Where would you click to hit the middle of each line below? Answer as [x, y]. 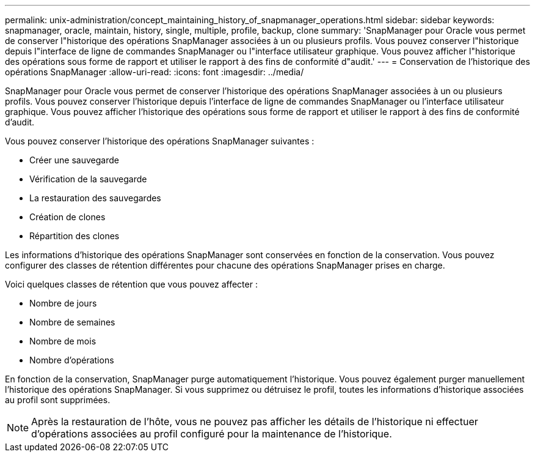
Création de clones [67, 217]
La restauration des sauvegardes [95, 198]
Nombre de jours [63, 303]
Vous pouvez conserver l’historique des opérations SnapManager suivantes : [160, 141]
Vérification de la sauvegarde [88, 179]
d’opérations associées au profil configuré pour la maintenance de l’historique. [212, 434]
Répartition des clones [75, 236]
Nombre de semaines [72, 322]
